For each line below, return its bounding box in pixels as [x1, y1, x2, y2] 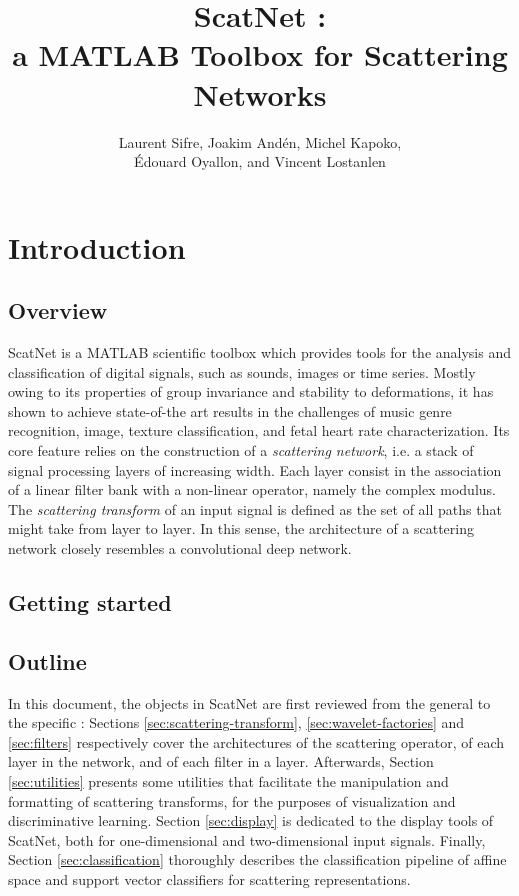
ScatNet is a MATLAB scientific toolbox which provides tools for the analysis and [8, 342, 511, 363]
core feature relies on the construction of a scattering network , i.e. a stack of [8, 440, 474, 461]
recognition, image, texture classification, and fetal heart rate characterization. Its [8, 420, 510, 441]
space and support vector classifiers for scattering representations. [8, 868, 411, 889]
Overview [8, 295, 108, 326]
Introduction [8, 226, 186, 267]
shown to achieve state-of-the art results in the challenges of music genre [8, 400, 452, 421]
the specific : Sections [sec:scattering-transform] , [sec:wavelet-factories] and [8, 712, 465, 733]
